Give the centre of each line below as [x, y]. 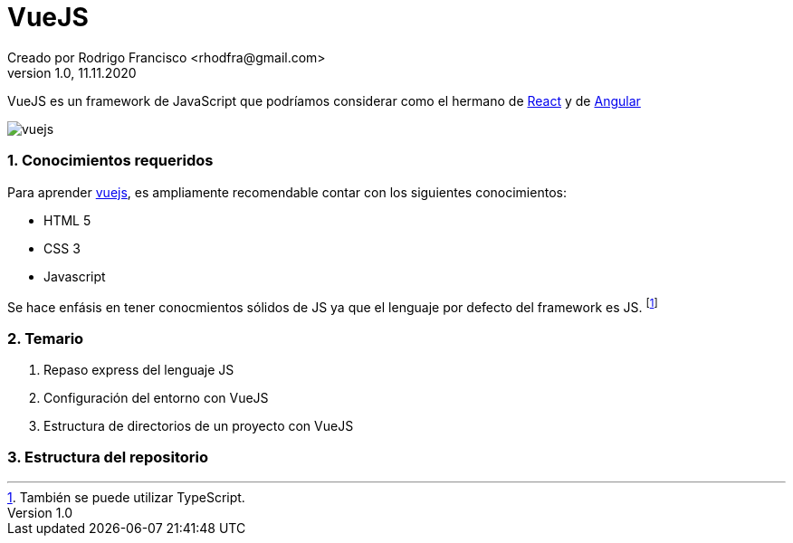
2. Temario [46, 338]
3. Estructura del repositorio [108, 457]
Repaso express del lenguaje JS [139, 369]
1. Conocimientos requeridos [110, 161]
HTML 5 [67, 220]
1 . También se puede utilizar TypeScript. [126, 497]
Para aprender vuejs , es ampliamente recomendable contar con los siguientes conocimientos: [287, 192]
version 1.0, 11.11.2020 [72, 72]
